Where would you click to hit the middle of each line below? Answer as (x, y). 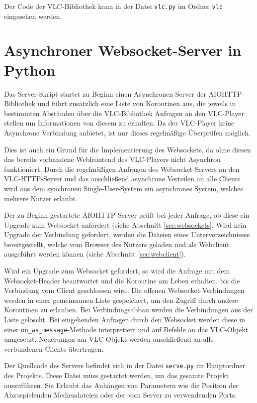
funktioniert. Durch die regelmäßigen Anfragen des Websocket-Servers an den (122, 169)
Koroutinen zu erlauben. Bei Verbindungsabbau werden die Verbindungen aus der (128, 310)
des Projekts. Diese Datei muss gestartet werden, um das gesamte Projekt (117, 375)
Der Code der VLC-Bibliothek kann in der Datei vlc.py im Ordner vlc (113, 6)
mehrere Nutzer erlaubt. (41, 198)
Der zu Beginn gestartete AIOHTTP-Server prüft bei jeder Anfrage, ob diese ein (127, 215)
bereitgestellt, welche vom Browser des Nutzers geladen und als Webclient (117, 244)
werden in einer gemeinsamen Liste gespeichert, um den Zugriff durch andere (121, 300)
